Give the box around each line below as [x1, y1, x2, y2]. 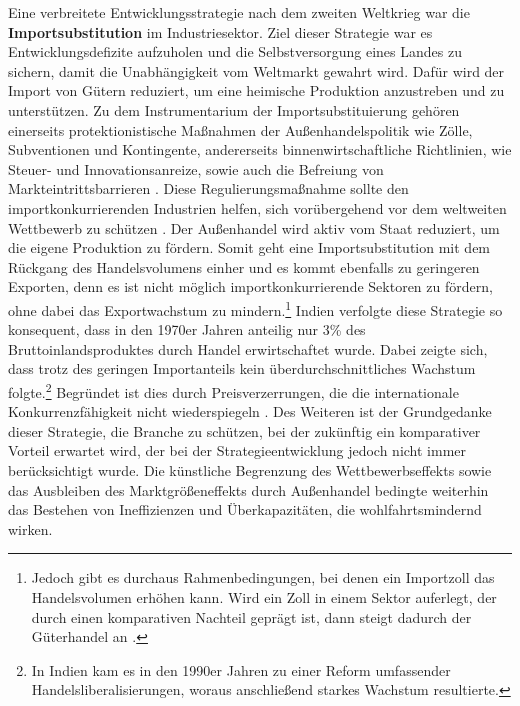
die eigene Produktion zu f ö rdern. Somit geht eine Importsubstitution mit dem [8, 237, 491, 258]
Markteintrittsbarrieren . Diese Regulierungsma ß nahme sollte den [8, 178, 409, 199]
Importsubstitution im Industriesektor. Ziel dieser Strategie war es [8, 21, 433, 42]
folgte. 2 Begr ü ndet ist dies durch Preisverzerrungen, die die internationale [8, 378, 459, 402]
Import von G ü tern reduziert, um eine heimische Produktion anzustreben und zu [8, 80, 505, 101]
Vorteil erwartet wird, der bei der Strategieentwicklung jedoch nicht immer [8, 440, 467, 461]
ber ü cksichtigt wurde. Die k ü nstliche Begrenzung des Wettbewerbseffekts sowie [8, 459, 492, 480]
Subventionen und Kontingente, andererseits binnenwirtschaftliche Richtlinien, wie [8, 139, 512, 160]
